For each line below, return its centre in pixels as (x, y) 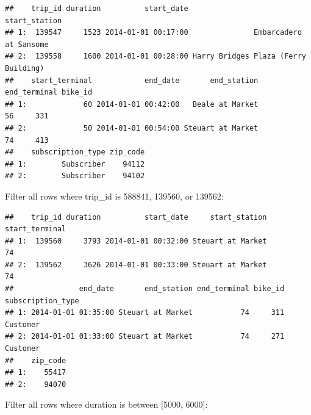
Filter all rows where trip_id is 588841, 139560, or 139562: (114, 196)
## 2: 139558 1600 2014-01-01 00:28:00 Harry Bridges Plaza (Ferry (155, 56)
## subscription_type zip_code (75, 152)
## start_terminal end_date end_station (132, 80)
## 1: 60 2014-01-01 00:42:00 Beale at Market (132, 104)
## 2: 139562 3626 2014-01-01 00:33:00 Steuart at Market (136, 265)
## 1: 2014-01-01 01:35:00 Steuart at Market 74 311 (145, 313)
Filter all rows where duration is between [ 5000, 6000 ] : (106, 404)
